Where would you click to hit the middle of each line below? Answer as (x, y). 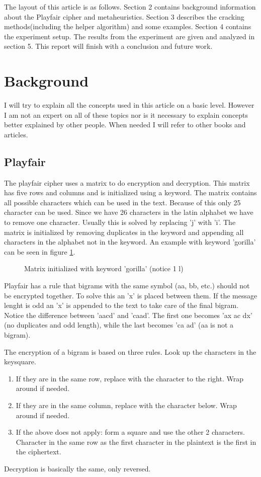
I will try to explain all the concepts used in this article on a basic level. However (129, 105)
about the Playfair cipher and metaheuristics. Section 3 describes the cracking (124, 16)
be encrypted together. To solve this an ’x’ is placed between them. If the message (131, 295)
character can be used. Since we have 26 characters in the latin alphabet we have (129, 212)
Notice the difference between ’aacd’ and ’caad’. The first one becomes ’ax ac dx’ (128, 315)
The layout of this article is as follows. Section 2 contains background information (130, 7)
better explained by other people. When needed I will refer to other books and (125, 125)
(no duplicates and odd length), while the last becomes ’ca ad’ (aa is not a (119, 325)
